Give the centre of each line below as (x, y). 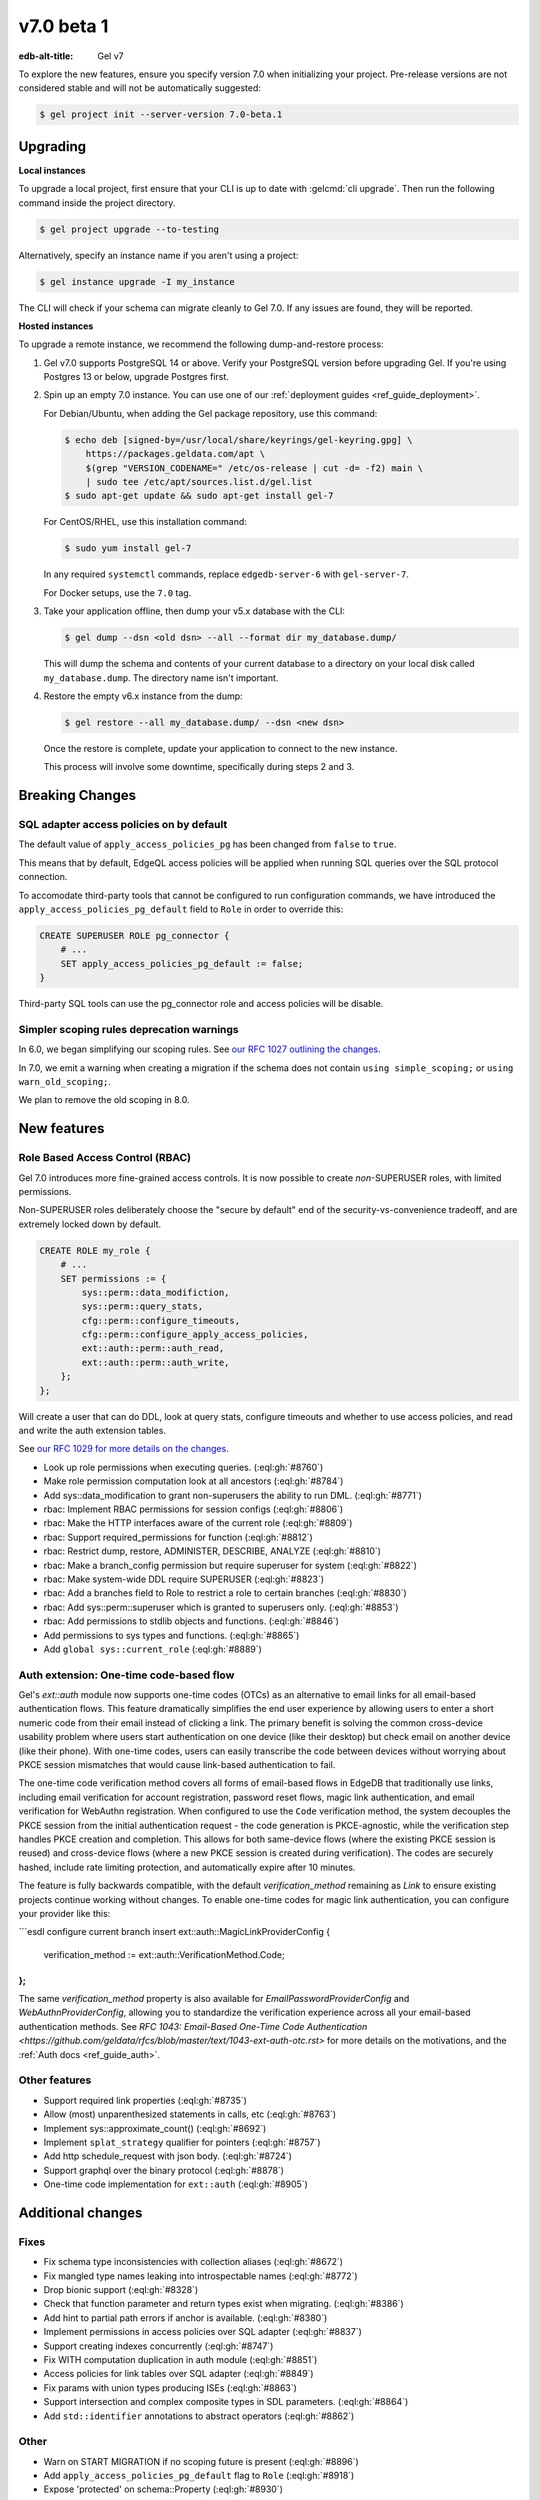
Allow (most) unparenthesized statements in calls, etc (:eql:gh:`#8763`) (190, 2114)
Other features (55, 2080)
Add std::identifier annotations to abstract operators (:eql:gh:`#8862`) (199, 2416)
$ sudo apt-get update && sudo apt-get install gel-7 (199, 496)
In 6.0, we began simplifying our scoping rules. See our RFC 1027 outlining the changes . (200, 1049)
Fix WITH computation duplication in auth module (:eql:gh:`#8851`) (180, 2359)
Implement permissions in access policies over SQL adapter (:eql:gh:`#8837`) (202, 2332)
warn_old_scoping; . (65, 1082)
